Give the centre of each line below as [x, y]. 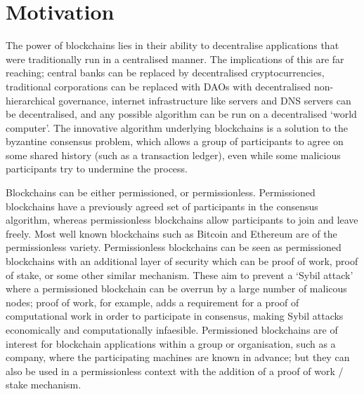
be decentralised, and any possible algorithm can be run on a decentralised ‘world [181, 114]
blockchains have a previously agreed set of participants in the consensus [162, 206]
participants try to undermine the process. [97, 169]
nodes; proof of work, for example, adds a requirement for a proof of [152, 302]
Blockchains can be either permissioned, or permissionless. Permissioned [161, 192]
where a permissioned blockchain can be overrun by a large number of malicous [176, 288]
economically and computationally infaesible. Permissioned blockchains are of [172, 330]
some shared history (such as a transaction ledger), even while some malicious [173, 155]
